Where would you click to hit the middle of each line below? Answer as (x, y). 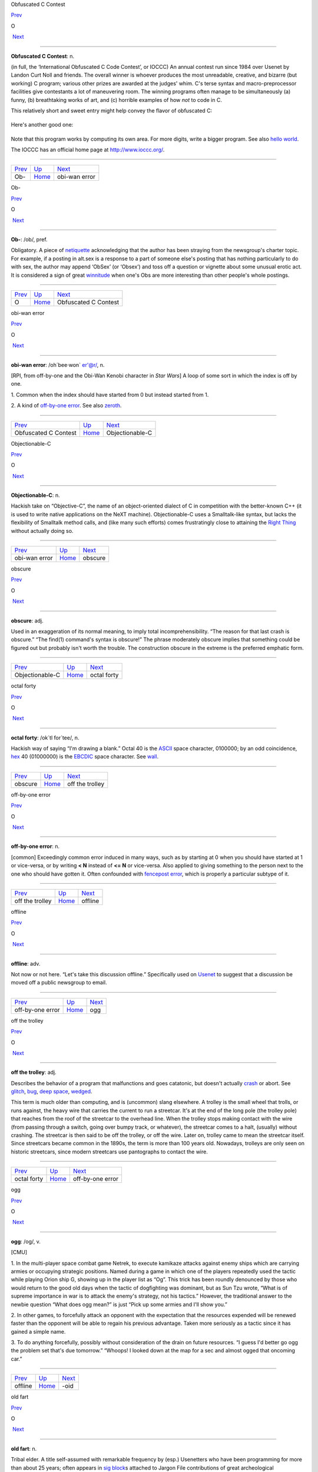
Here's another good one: (42, 125)
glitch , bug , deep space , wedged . (52, 1092)
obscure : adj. (27, 621)
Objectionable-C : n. (35, 495)
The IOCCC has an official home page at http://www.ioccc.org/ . (88, 150)
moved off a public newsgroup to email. (59, 983)
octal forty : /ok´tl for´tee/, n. (45, 737)
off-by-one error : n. (35, 846)
